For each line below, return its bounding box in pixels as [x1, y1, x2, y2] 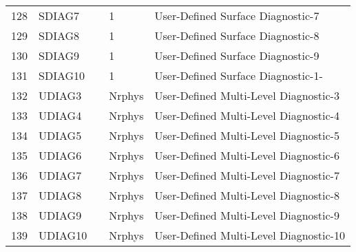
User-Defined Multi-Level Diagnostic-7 [154, 167, 339, 183]
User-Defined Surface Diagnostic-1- [154, 67, 323, 83]
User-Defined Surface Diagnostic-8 [154, 28, 320, 43]
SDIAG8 [39, 28, 80, 43]
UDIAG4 [39, 107, 82, 123]
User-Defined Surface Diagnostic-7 [154, 8, 320, 23]
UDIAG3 [39, 87, 82, 103]
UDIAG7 [39, 167, 82, 183]
